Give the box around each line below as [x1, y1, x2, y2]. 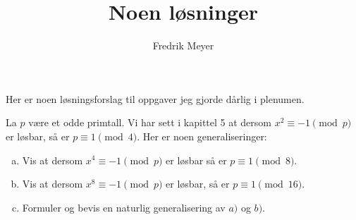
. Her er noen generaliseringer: [137, 128, 267, 143]
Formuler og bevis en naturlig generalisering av [22, 200, 226, 214]
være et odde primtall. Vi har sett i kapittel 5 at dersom [28, 115, 271, 130]
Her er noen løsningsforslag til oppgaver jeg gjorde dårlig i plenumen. [6, 91, 305, 106]
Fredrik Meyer [152, 38, 214, 53]
